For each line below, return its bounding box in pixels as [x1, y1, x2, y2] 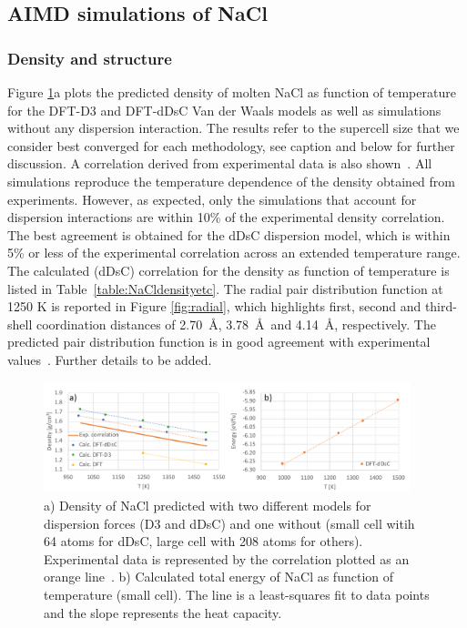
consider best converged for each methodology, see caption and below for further [7, 136, 455, 155]
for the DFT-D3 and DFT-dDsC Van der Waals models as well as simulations [7, 100, 442, 119]
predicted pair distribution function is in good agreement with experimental [7, 332, 431, 351]
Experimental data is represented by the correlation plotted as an [44, 549, 410, 568]
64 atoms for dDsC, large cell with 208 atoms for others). [44, 532, 363, 551]
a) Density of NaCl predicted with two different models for [44, 496, 371, 515]
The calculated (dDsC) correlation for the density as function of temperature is [7, 260, 450, 279]
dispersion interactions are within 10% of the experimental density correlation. [7, 208, 445, 227]
